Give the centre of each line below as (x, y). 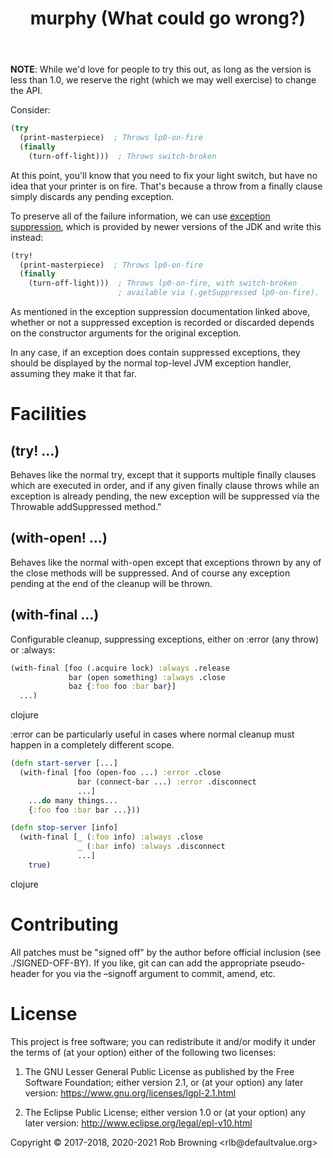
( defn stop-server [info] (64, 828)
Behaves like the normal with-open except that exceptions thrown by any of (166, 562)
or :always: (33, 649)
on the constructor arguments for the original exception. (126, 333)
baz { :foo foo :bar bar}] (122, 687)
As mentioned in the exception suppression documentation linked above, (160, 312)
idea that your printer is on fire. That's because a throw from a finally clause (166, 186)
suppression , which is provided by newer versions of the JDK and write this (166, 226)
